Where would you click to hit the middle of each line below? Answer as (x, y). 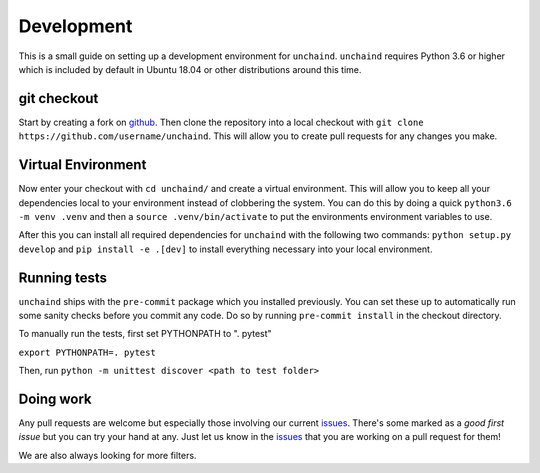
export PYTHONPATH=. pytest (87, 352)
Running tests (63, 277)
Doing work (55, 398)
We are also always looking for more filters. (107, 455)
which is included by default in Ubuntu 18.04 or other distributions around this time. (190, 69)
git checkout (58, 98)
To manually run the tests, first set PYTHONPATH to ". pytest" (145, 334)
